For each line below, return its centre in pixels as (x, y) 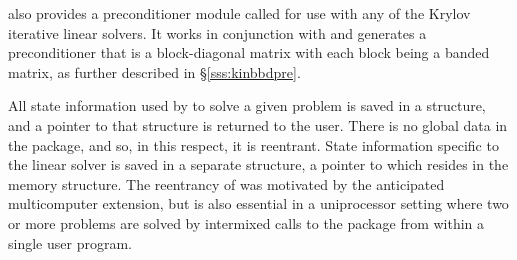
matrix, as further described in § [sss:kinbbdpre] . (154, 71)
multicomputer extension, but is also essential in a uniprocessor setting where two (258, 203)
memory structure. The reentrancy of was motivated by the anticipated (226, 183)
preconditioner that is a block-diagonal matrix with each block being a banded (249, 52)
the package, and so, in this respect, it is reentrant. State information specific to (253, 144)
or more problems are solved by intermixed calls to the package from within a (246, 222)
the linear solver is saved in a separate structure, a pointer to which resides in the (258, 164)
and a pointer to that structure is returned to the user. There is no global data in (258, 124)
